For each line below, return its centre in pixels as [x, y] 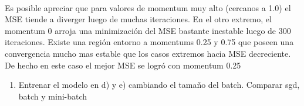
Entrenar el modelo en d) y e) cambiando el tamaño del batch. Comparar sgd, [159, 85]
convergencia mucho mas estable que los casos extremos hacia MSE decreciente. [148, 53]
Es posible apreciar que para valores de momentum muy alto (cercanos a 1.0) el [148, 7]
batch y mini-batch [53, 96]
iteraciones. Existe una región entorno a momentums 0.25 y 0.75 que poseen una [149, 42]
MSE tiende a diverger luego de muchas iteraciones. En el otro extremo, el [138, 19]
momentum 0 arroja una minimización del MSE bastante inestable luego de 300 [148, 30]
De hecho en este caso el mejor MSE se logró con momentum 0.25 [123, 65]
